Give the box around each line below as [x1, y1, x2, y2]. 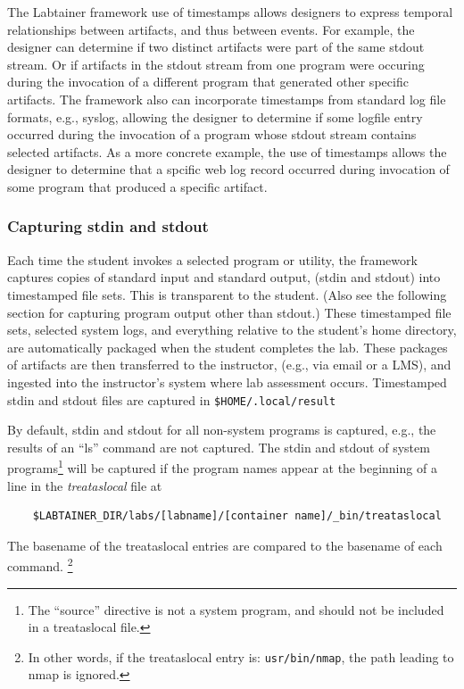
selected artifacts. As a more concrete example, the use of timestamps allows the [7, 142, 447, 161]
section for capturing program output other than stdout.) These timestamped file [7, 303, 452, 321]
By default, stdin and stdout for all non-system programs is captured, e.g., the [7, 420, 436, 439]
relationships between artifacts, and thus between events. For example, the [7, 20, 415, 38]
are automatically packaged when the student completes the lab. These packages [7, 337, 448, 356]
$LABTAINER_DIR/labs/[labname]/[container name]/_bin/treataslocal [32, 510, 442, 523]
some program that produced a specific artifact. [7, 177, 268, 195]
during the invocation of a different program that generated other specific [7, 72, 409, 91]
